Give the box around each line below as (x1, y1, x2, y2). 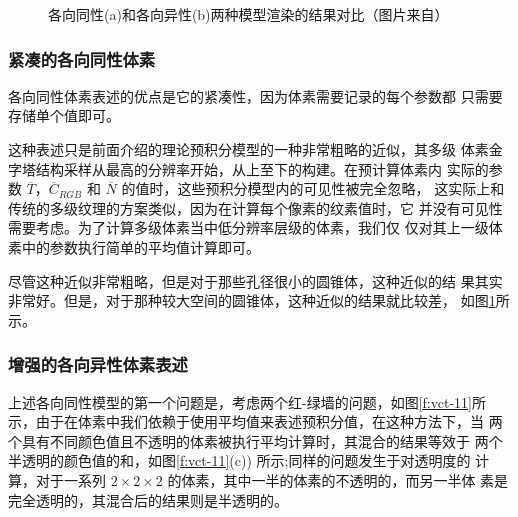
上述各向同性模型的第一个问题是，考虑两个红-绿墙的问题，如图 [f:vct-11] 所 (8, 391, 486, 412)
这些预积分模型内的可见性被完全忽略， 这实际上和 (177, 178, 505, 199)
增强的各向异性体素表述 (8, 352, 188, 377)
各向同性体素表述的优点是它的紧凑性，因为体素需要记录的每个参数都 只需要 (8, 85, 503, 106)
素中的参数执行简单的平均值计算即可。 (8, 236, 260, 257)
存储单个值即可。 (8, 105, 120, 126)
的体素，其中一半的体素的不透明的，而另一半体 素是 (167, 469, 509, 490)
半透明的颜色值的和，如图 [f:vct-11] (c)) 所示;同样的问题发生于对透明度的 (8, 450, 471, 471)
